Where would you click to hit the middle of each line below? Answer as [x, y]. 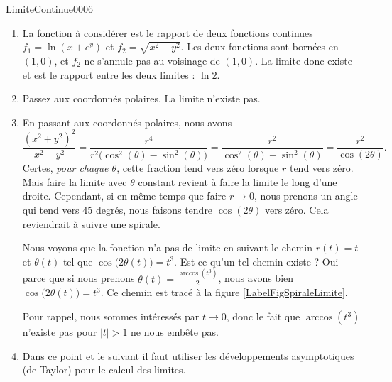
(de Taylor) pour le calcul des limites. [104, 370]
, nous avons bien [256, 278]
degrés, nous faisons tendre [154, 209]
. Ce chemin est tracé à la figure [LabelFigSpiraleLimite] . [224, 292]
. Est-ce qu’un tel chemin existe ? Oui [256, 261]
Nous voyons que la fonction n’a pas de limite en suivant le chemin [168, 247]
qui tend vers [51, 209]
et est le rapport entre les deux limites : [109, 74]
